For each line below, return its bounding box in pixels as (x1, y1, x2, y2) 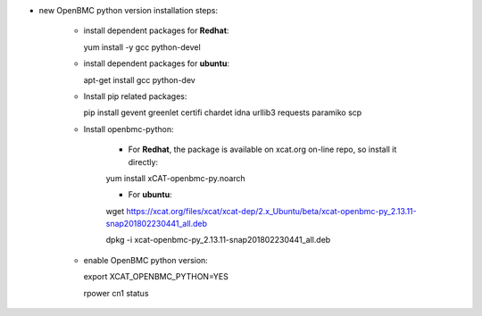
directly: (128, 156, 159, 167)
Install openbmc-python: (83, 123, 174, 134)
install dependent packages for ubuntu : (83, 58, 229, 69)
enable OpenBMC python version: (83, 254, 209, 265)
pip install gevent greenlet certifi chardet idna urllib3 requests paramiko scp (83, 107, 362, 118)
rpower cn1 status (83, 287, 149, 298)
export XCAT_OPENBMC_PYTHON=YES (83, 271, 229, 282)
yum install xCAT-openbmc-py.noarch (105, 172, 245, 183)
